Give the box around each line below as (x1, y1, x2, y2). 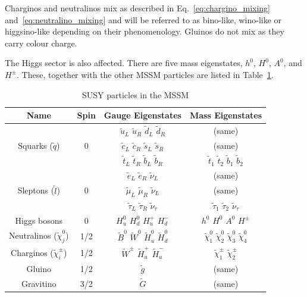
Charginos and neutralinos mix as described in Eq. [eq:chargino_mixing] (5, 2, 271, 14)
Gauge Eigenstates (104, 109, 181, 121)
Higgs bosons (15, 214, 63, 226)
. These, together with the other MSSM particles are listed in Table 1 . (17, 68, 274, 80)
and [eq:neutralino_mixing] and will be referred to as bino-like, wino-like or (5, 13, 282, 26)
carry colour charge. (5, 36, 77, 49)
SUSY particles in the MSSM (82, 88, 189, 101)
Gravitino (21, 277, 57, 289)
